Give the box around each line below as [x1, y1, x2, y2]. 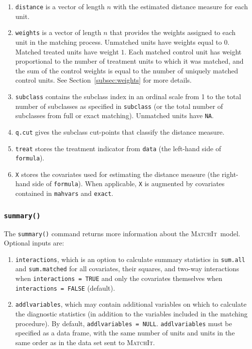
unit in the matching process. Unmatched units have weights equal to [15, 36, 222, 47]
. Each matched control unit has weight [124, 46, 242, 56]
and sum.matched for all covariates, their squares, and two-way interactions [15, 263, 239, 274]
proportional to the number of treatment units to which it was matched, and [15, 56, 244, 66]
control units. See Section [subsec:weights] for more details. [15, 75, 192, 85]
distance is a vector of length [15, 1, 105, 11]
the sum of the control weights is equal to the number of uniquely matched [15, 65, 238, 75]
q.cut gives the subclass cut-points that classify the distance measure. [15, 126, 225, 137]
